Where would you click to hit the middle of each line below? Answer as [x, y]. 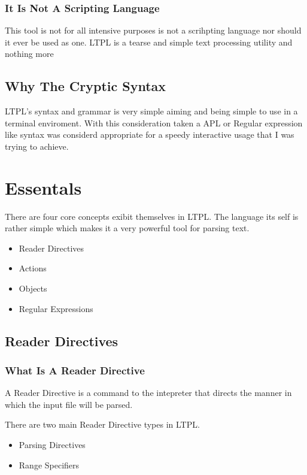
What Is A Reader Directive [75, 370]
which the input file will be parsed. [69, 404]
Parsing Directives [52, 445]
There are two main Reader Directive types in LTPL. [102, 424]
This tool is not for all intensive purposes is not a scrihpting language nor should [153, 30]
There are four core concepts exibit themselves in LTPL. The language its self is [152, 216]
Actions [33, 268]
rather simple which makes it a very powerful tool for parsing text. [127, 228]
